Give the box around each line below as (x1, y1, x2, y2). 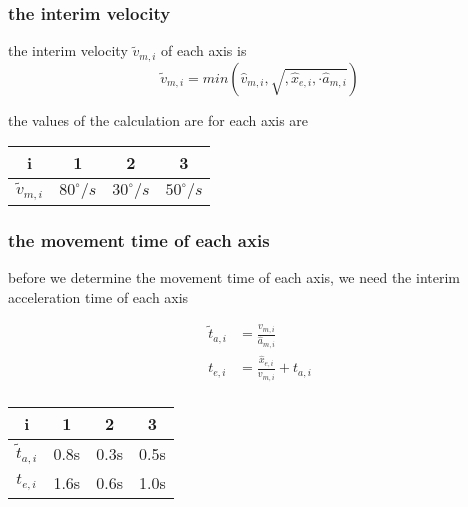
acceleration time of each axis (8, 286, 189, 307)
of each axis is (161, 40, 247, 61)
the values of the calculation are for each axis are (8, 109, 309, 130)
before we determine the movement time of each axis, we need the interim (8, 266, 460, 287)
